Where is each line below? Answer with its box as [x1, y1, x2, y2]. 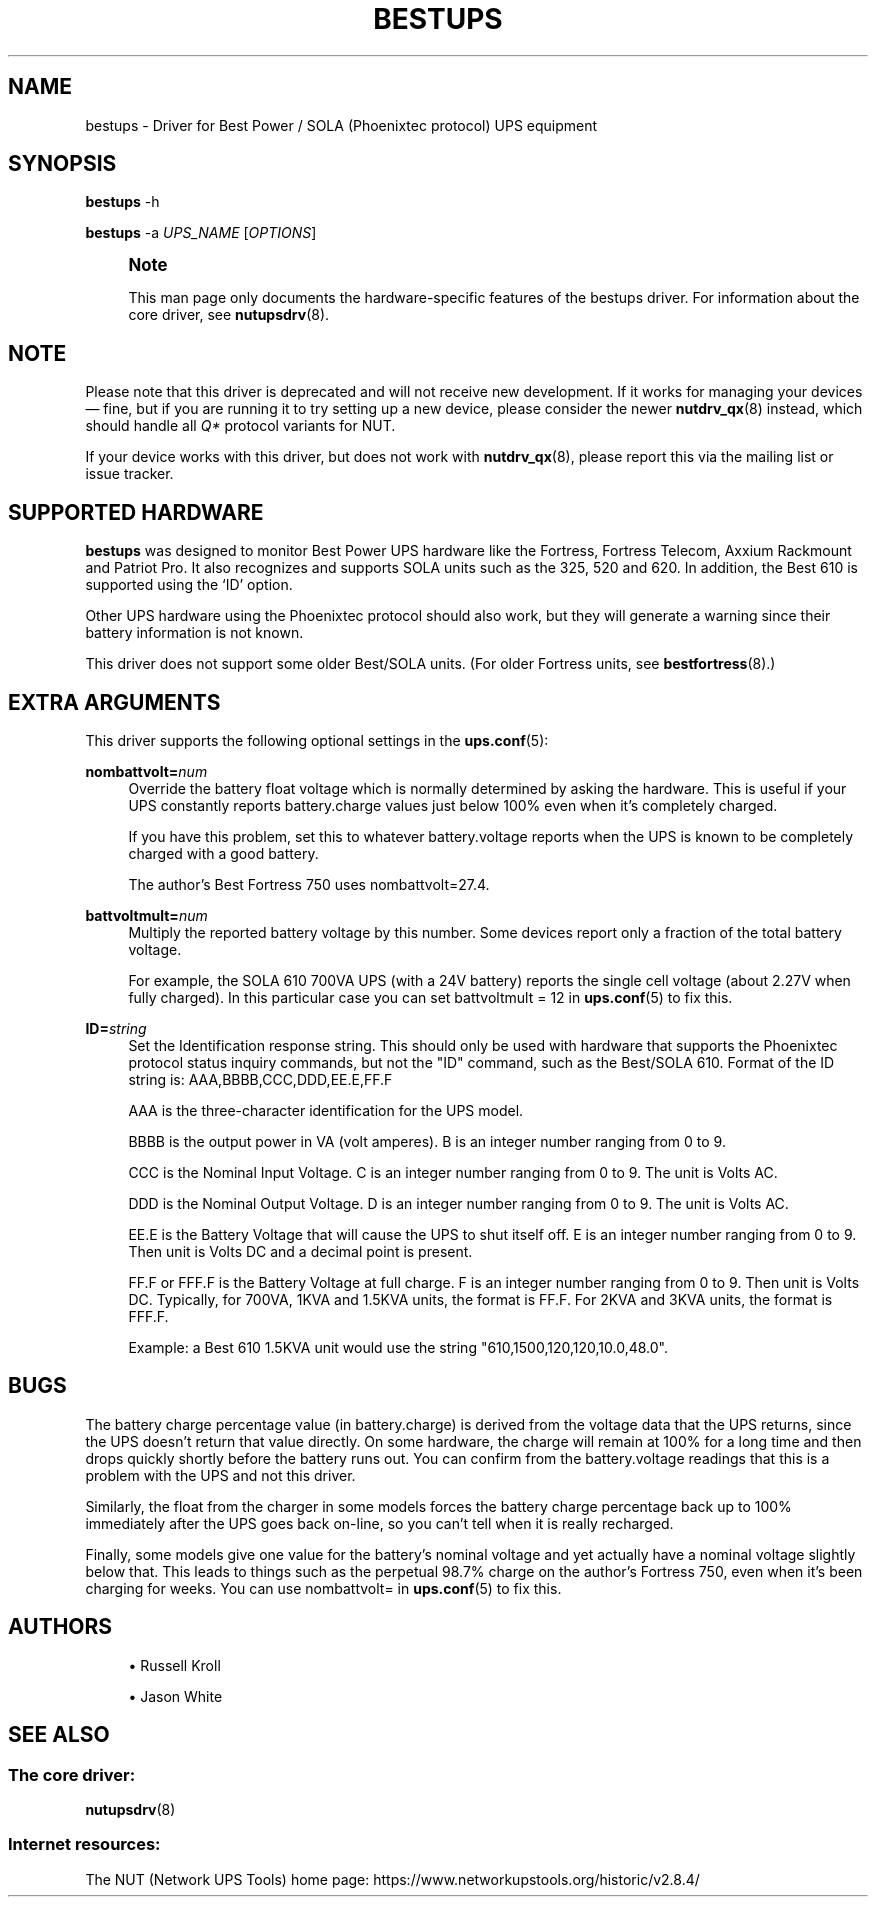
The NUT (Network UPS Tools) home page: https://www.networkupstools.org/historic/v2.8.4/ [85, 1870, 700, 1888]
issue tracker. [85, 465, 174, 483]
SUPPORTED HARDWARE [8, 499, 264, 525]
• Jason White [128, 1687, 223, 1705]
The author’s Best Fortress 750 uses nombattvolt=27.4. [128, 875, 490, 893]
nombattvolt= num [85, 762, 208, 780]
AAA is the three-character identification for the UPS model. [128, 1101, 524, 1119]
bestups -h [85, 193, 160, 211]
